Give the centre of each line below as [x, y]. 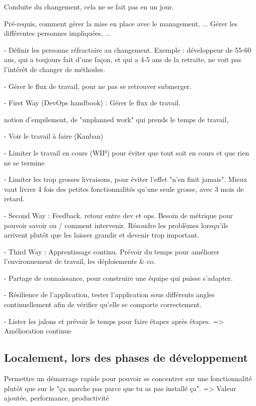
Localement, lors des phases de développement [126, 358]
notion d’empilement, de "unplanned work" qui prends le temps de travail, [116, 119]
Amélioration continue [38, 331]
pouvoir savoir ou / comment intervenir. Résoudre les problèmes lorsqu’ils [116, 225]
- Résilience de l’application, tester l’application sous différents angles [109, 294]
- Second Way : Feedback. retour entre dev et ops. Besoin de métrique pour [119, 215]
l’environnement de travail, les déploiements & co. [80, 261]
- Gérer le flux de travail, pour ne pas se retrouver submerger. [98, 86]
